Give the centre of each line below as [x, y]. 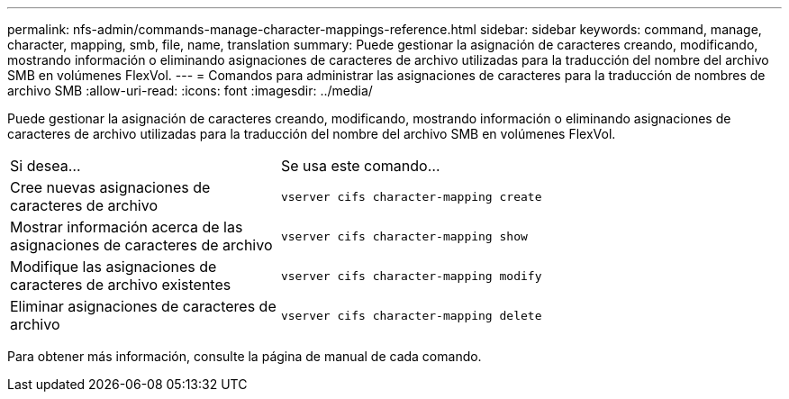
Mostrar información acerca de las [127, 227]
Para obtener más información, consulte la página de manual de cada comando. [245, 356]
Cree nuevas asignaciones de [110, 187]
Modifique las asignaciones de [113, 267]
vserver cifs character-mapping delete [411, 315]
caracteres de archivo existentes [121, 285]
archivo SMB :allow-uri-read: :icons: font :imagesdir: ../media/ [190, 91]
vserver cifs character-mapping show [404, 236]
